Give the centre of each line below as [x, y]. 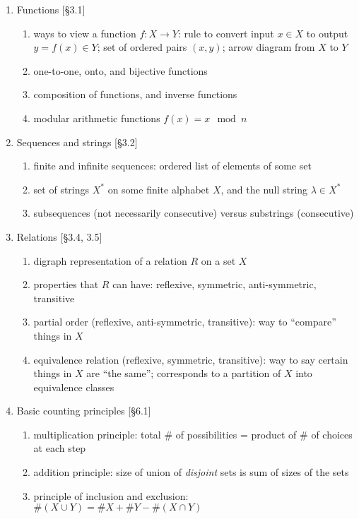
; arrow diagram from [269, 47]
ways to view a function [85, 33]
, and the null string [264, 189]
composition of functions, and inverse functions [135, 94]
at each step [60, 448]
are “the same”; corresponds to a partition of [184, 373]
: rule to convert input [226, 33]
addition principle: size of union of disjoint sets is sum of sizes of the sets [191, 472]
